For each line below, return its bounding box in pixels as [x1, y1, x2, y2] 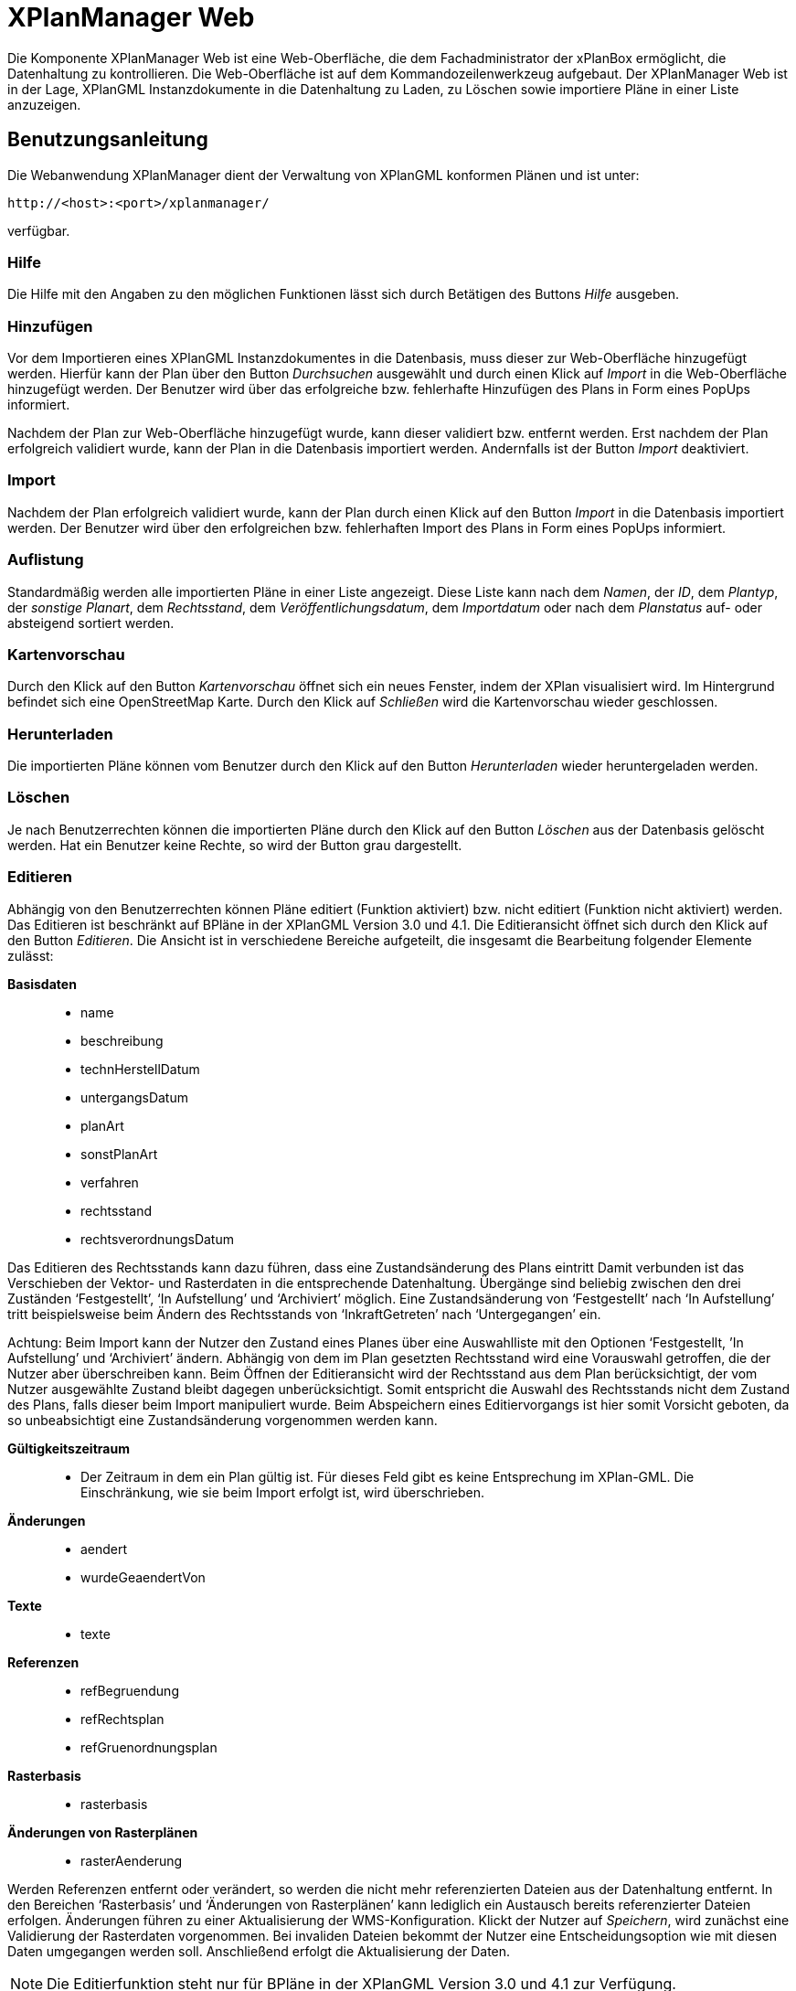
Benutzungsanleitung [7, 128, 208, 152]
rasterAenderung [80, 1852, 183, 1869]
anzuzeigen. [7, 96, 81, 112]
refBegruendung [80, 1682, 179, 1698]
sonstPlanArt [80, 1145, 158, 1162]
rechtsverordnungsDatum [80, 1230, 234, 1247]
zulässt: [7, 947, 54, 964]
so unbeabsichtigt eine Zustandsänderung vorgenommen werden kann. [7, 1411, 438, 1428]
